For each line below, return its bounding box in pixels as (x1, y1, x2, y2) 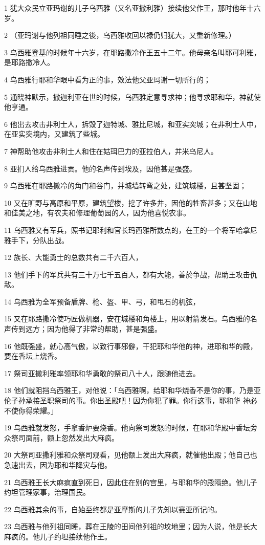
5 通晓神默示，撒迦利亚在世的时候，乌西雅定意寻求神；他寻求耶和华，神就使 (4, 91, 261, 102)
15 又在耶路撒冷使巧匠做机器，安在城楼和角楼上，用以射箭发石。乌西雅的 (4, 313, 250, 324)
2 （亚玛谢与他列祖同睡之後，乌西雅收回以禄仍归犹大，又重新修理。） (4, 30, 236, 40)
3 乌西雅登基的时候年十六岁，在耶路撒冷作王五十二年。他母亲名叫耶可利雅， (4, 47, 261, 57)
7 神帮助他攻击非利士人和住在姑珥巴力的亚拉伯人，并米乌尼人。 (4, 145, 218, 156)
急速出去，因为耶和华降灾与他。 (4, 460, 112, 470)
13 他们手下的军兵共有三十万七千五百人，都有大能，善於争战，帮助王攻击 (4, 269, 250, 279)
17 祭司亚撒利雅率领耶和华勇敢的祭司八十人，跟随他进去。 (4, 367, 200, 378)
